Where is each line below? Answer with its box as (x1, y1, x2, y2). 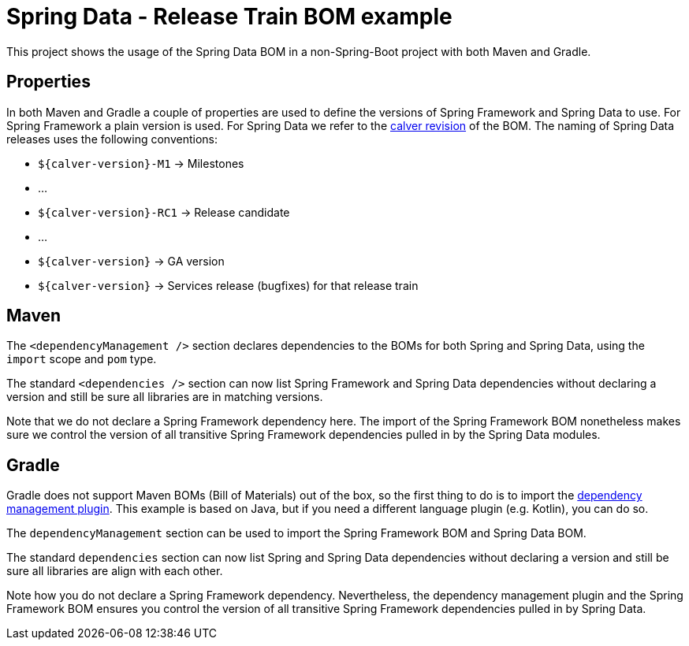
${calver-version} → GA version (38, 254, 225, 268)
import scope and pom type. (6, 352, 157, 366)
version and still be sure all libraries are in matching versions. (6, 390, 323, 404)
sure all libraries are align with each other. (6, 564, 223, 578)
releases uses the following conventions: (6, 132, 218, 146)
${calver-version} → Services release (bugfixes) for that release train (38, 278, 419, 292)
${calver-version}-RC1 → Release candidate (38, 205, 290, 219)
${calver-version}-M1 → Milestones (38, 156, 244, 170)
